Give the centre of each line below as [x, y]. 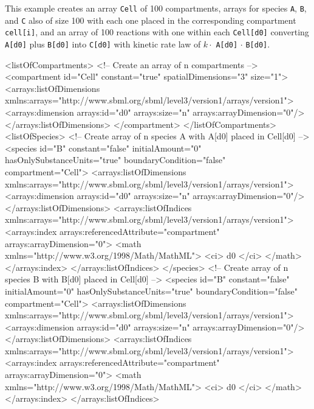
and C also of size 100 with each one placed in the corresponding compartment [151, 20]
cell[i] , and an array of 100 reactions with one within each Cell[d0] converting [157, 32]
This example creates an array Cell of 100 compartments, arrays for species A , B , [156, 8]
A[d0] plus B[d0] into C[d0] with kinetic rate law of [103, 44]
